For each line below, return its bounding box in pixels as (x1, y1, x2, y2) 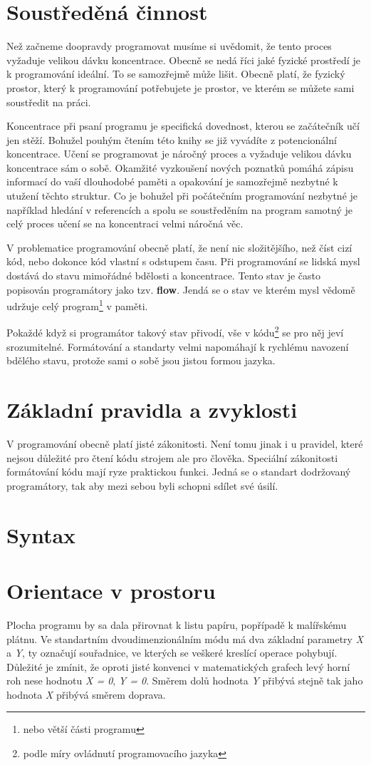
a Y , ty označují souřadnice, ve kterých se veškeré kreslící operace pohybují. (6, 645, 338, 660)
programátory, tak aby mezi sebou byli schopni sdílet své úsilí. (6, 478, 278, 493)
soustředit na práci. (6, 94, 91, 109)
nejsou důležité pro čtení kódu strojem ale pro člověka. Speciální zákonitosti (6, 450, 338, 465)
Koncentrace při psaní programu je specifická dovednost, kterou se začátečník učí (6, 118, 360, 133)
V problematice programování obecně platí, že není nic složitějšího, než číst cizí (6, 240, 352, 255)
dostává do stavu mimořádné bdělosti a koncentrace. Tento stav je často (6, 268, 321, 283)
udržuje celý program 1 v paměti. (6, 297, 148, 313)
